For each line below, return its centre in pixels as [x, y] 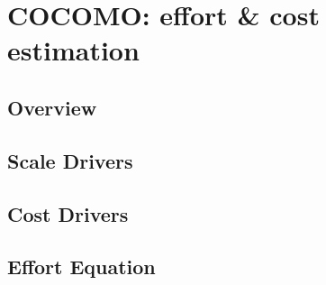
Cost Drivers [68, 213]
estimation [73, 50]
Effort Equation [81, 267]
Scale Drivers [70, 160]
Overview [52, 107]
